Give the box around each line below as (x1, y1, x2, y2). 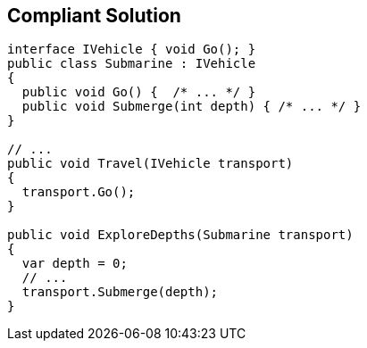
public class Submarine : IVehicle (7, 56, 256, 71)
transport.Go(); (21, 185, 136, 200)
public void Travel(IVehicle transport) (7, 156, 294, 171)
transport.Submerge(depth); (21, 285, 219, 300)
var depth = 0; (21, 256, 128, 271)
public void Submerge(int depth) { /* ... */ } (21, 99, 362, 114)
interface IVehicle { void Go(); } (7, 42, 256, 57)
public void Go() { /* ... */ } (21, 85, 256, 100)
